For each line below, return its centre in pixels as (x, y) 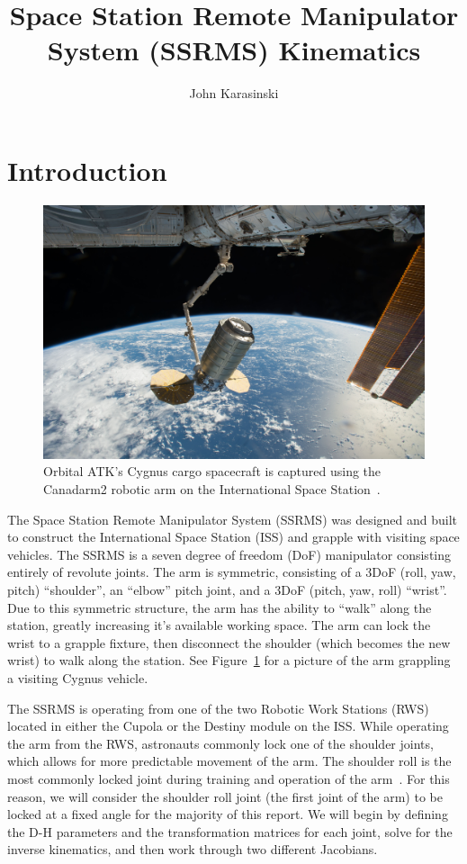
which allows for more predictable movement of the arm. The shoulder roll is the (229, 761)
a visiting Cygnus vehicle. (78, 677)
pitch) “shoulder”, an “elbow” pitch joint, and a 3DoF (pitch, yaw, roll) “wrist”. (227, 589)
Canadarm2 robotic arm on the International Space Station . (212, 489)
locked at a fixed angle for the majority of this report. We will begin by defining (228, 814)
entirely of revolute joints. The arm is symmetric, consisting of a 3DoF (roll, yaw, (232, 572)
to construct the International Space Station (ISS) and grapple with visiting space (233, 537)
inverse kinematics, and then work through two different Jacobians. (193, 849)
